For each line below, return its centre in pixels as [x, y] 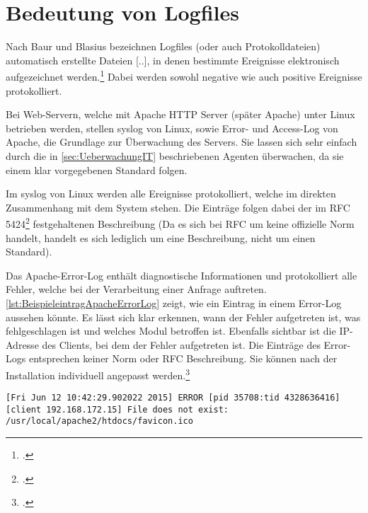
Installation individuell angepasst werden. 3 [98, 374]
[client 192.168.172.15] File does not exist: [117, 409]
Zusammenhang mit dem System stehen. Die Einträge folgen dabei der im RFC [178, 207]
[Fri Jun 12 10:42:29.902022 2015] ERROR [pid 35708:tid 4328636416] [173, 398]
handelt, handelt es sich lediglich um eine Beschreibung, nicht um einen [161, 237]
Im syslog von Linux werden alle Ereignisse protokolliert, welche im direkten [171, 194]
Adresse [22, 344]
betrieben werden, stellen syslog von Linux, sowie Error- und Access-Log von [172, 128]
